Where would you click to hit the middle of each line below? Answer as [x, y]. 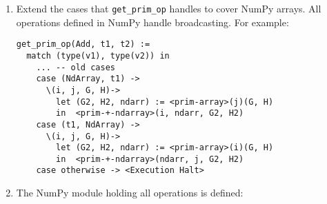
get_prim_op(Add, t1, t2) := [83, 44]
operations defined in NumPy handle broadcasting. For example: [152, 22]
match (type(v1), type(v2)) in [98, 55]
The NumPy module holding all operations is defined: [130, 193]
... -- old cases [76, 67]
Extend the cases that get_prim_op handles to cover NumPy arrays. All [169, 8]
